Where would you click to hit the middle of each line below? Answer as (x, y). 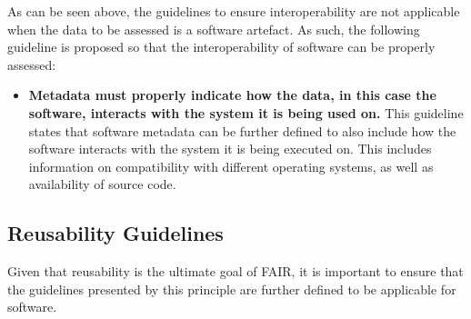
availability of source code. (102, 184)
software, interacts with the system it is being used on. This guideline (246, 112)
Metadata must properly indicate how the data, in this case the (232, 95)
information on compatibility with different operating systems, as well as (231, 166)
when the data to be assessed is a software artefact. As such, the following (214, 29)
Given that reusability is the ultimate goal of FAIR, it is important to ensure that (235, 271)
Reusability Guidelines (115, 233)
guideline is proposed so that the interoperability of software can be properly (221, 47)
